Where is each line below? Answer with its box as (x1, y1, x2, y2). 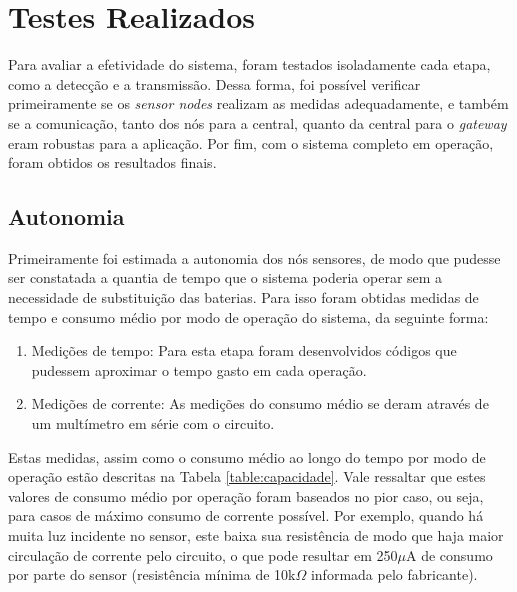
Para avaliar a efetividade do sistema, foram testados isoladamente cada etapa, (8, 54, 491, 75)
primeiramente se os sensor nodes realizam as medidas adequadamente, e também (8, 93, 509, 114)
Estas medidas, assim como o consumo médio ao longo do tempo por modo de (8, 446, 486, 467)
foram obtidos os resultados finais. (8, 152, 217, 173)
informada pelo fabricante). (310, 564, 478, 585)
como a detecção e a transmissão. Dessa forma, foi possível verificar (8, 73, 421, 94)
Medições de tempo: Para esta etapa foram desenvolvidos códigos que (31, 340, 457, 361)
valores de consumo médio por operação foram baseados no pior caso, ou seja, (8, 485, 484, 506)
